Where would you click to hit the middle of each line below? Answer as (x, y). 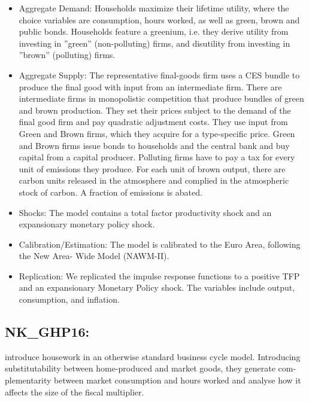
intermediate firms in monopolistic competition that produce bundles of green (161, 98)
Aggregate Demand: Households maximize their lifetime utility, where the (154, 8)
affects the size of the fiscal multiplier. (75, 392)
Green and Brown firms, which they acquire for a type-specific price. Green (157, 133)
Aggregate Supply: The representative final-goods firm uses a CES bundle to (159, 74)
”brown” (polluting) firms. (67, 55)
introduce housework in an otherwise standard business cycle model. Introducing (153, 356)
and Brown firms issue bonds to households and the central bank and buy (154, 145)
